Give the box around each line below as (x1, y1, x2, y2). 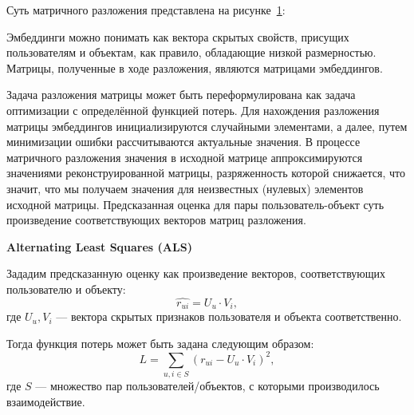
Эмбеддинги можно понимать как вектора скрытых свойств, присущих (6, 28, 349, 45)
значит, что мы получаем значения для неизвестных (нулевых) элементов (6, 180, 364, 196)
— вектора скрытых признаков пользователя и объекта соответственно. (56, 308, 402, 325)
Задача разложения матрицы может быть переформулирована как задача (6, 86, 356, 103)
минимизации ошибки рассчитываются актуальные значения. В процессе (6, 133, 361, 150)
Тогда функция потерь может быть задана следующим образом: (6, 334, 314, 351)
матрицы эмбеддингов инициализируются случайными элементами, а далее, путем (6, 117, 408, 134)
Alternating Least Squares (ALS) (6, 238, 192, 255)
